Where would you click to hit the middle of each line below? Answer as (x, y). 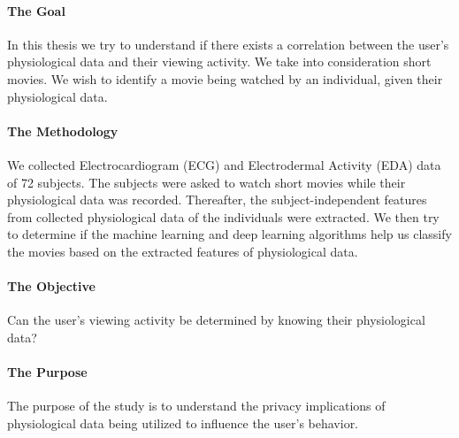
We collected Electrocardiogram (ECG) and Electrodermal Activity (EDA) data (224, 164)
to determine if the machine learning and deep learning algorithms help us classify (229, 234)
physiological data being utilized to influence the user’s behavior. (183, 423)
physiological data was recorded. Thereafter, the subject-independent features (217, 200)
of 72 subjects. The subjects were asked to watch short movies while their (207, 182)
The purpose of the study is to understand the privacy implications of (196, 406)
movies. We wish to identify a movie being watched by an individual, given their (225, 78)
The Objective (51, 286)
